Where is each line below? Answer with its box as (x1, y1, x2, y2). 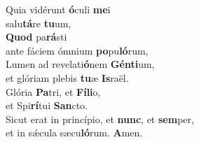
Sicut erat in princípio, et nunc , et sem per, (6, 111, 194, 126)
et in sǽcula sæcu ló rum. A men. (6, 125, 143, 140)
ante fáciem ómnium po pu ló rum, (6, 43, 149, 57)
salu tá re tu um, (6, 15, 71, 30)
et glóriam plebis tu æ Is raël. (6, 70, 129, 85)
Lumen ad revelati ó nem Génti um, (6, 57, 155, 71)
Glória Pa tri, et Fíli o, (6, 84, 101, 99)
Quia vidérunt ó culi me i (6, 2, 111, 16)
